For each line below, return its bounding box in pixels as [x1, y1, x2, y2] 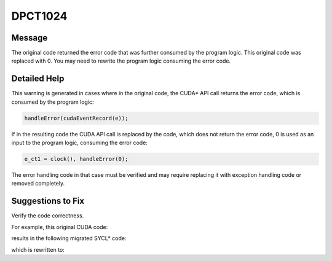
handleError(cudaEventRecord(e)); [24, 114, 128, 122]
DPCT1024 [11, 9, 68, 23]
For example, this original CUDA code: [11, 223, 108, 230]
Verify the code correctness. [11, 212, 84, 219]
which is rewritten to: [11, 246, 65, 253]
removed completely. [11, 180, 65, 187]
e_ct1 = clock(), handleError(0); [24, 155, 128, 163]
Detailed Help [11, 74, 65, 84]
